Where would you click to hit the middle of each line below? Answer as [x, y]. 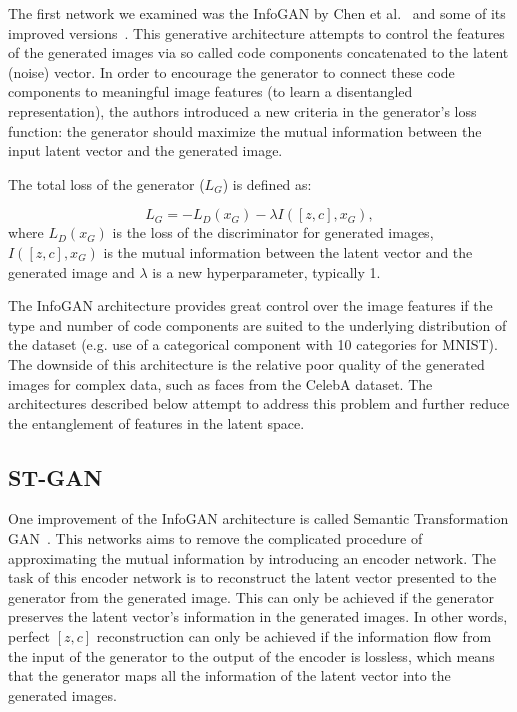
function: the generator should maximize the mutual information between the [245, 130]
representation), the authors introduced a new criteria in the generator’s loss [242, 110]
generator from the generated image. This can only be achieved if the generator [251, 596]
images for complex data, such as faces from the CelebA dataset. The [220, 383]
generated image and [71, 271]
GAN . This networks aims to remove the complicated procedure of [215, 538]
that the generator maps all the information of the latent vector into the [229, 675]
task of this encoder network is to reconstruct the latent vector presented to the [252, 577]
